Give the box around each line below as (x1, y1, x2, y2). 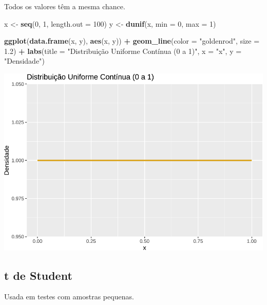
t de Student (4, 267, 72, 283)
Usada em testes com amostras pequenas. (4, 291, 134, 302)
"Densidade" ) (4, 55, 45, 66)
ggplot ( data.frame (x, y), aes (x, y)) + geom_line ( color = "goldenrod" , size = (4, 35, 260, 46)
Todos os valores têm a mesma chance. (4, 1, 125, 11)
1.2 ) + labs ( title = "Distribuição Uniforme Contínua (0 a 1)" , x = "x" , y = (4, 45, 242, 56)
